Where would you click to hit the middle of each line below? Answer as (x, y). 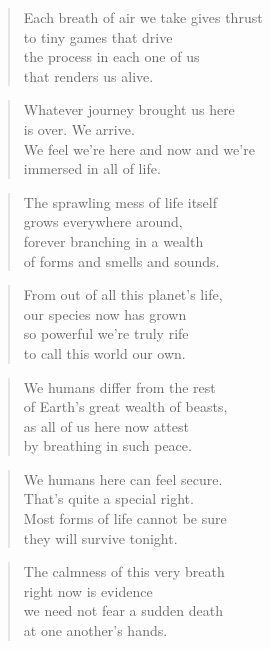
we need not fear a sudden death (123, 610)
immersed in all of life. (92, 168)
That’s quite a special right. (108, 498)
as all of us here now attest (106, 425)
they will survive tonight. (100, 537)
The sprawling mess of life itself (120, 201)
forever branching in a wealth (113, 240)
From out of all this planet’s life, (123, 294)
